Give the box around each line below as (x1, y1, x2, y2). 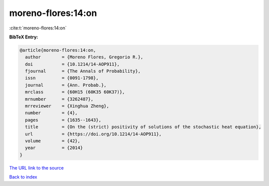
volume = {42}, (25, 138, 81, 144)
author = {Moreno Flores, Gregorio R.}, (25, 54, 143, 60)
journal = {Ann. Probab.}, (25, 82, 107, 88)
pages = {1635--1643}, (25, 117, 102, 123)
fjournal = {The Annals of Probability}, (25, 68, 141, 74)
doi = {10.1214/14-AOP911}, (25, 61, 120, 67)
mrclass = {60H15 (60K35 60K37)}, (25, 89, 125, 95)
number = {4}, (25, 110, 78, 116)
